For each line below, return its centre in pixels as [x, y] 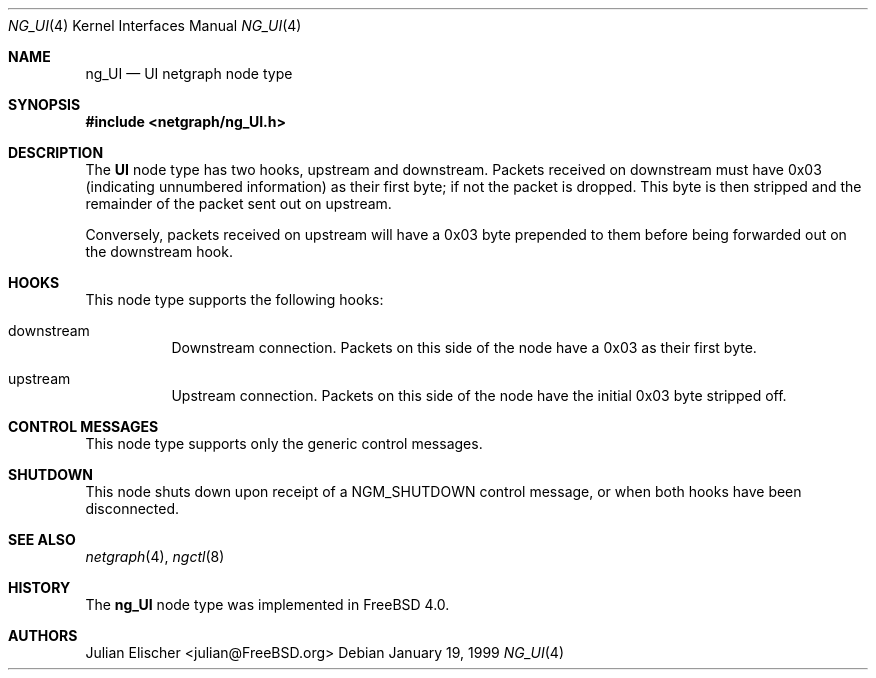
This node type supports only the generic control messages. [284, 443]
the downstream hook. [159, 251]
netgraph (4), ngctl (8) [155, 556]
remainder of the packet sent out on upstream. [238, 203]
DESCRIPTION [56, 152]
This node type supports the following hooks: [234, 299]
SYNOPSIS [44, 104]
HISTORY [39, 587]
